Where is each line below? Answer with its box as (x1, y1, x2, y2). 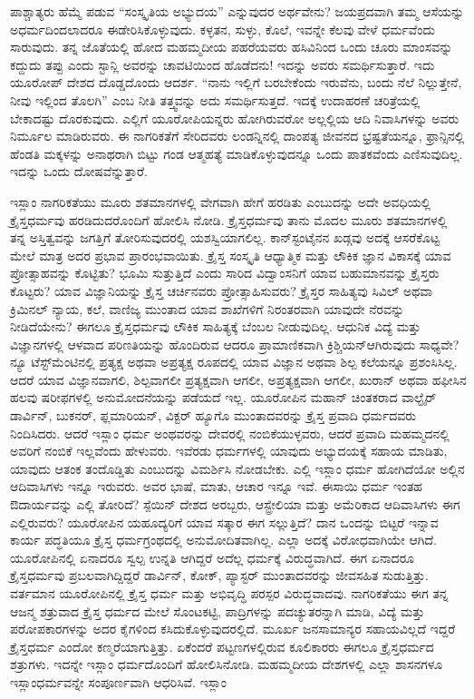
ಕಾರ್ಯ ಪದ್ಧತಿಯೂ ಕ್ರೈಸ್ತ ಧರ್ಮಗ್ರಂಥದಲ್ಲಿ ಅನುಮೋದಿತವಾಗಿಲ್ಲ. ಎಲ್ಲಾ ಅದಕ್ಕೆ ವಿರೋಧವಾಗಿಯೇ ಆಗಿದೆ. (10, 530, 437, 549)
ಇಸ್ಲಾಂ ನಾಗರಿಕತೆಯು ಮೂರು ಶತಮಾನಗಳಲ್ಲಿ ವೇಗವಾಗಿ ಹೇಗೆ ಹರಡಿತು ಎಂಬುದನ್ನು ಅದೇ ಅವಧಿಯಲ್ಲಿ (10, 192, 431, 211)
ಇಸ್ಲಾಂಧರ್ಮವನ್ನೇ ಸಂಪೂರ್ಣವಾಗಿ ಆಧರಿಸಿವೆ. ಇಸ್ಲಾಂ (10, 672, 227, 691)
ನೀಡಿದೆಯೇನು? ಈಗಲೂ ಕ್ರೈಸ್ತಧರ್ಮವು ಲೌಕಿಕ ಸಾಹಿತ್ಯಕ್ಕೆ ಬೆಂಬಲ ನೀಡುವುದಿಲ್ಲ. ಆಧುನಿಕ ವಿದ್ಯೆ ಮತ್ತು (10, 317, 421, 336)
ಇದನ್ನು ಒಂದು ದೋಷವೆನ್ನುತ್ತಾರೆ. (10, 162, 148, 181)
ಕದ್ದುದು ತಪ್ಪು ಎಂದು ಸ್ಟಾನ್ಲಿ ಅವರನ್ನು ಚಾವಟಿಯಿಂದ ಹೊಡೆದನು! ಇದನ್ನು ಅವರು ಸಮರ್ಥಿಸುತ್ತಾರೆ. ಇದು (10, 54, 435, 74)
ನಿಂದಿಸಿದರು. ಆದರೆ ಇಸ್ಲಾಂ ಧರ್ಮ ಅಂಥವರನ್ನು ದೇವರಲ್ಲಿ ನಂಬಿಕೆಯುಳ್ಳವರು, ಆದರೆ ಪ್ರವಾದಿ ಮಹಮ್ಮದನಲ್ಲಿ (10, 423, 450, 442)
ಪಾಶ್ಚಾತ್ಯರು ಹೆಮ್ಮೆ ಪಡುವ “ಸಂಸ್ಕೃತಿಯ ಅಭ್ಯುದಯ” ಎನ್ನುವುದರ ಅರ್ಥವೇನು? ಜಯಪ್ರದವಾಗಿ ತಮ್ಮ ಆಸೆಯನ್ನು (10, 2, 465, 20)
